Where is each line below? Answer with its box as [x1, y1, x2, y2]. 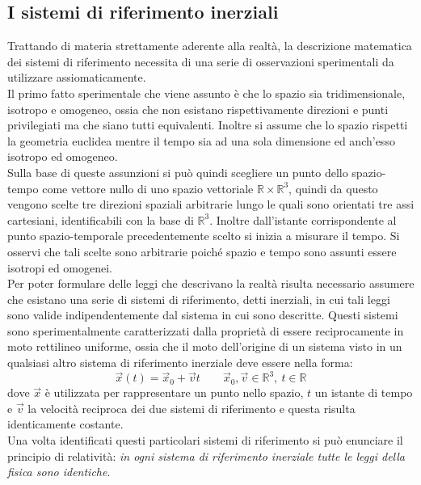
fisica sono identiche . [7, 463, 111, 480]
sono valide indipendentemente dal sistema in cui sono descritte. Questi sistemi [7, 306, 398, 323]
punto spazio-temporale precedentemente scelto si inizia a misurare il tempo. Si [7, 227, 400, 244]
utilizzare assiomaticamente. [7, 69, 146, 86]
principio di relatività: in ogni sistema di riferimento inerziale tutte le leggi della [7, 447, 406, 464]
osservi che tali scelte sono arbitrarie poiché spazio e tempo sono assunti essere [7, 242, 397, 259]
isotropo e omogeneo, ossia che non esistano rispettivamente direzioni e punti [7, 100, 389, 117]
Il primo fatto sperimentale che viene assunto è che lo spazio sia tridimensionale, [7, 84, 406, 101]
